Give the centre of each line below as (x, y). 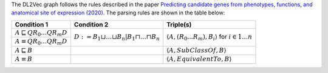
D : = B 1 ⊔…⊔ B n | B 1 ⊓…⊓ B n (117, 38)
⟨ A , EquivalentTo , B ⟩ (199, 59)
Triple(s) (179, 24)
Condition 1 (32, 24)
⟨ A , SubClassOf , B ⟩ (196, 50)
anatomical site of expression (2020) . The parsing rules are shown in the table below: (118, 13)
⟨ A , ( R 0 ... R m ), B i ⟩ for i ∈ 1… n (209, 37)
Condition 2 (91, 24)
